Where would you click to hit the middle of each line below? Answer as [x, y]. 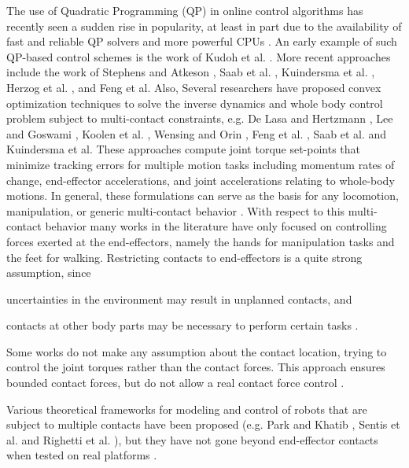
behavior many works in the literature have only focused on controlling [216, 226]
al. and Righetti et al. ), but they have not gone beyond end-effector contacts [192, 439]
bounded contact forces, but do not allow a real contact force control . [175, 383]
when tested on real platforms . [82, 455]
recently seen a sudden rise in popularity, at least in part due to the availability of [204, 26]
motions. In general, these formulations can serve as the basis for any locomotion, [203, 195]
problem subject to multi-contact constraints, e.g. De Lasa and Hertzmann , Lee [200, 118]
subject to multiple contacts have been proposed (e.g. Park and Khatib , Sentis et [203, 424]
